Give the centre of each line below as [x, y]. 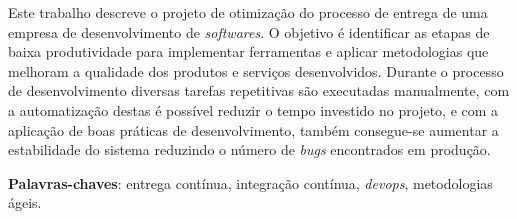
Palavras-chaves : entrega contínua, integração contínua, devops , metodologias [250, 182]
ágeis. [25, 202]
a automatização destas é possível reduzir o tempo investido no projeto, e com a [253, 109]
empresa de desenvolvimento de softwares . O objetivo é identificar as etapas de [249, 31]
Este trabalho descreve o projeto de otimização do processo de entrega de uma [248, 12]
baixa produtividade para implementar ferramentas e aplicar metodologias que [248, 51]
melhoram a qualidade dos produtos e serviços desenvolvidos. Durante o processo [256, 70]
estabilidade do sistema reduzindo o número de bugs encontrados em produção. [249, 149]
